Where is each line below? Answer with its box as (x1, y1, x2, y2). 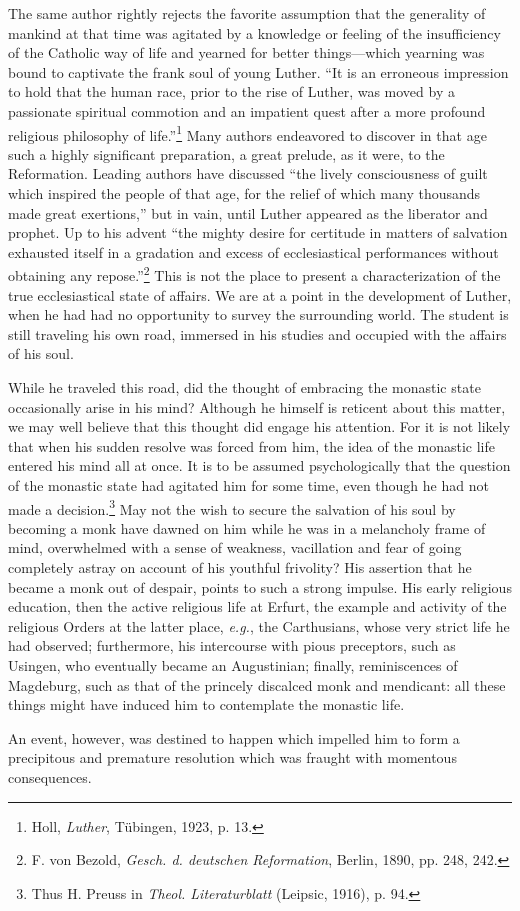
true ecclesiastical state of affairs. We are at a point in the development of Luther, (8, 284, 512, 305)
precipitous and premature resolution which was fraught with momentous (8, 747, 457, 768)
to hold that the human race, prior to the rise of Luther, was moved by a (8, 81, 455, 102)
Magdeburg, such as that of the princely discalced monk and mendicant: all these (8, 674, 506, 695)
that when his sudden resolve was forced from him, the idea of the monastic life (8, 435, 495, 456)
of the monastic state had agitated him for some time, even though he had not (8, 474, 489, 495)
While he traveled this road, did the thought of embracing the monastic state (8, 377, 481, 397)
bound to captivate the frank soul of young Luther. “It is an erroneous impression (8, 61, 509, 82)
